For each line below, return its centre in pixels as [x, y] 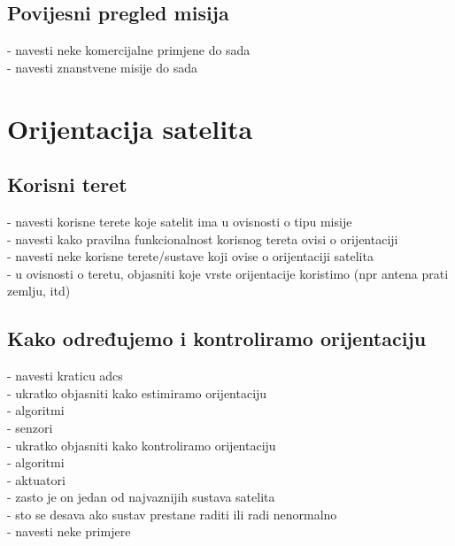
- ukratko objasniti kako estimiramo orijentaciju [137, 392]
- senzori [30, 427]
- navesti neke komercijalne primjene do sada [129, 50]
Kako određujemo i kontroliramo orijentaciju [217, 338]
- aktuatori [36, 479]
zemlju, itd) [39, 291]
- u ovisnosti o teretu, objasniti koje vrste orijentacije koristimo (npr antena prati [228, 273]
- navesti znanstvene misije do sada [102, 67]
